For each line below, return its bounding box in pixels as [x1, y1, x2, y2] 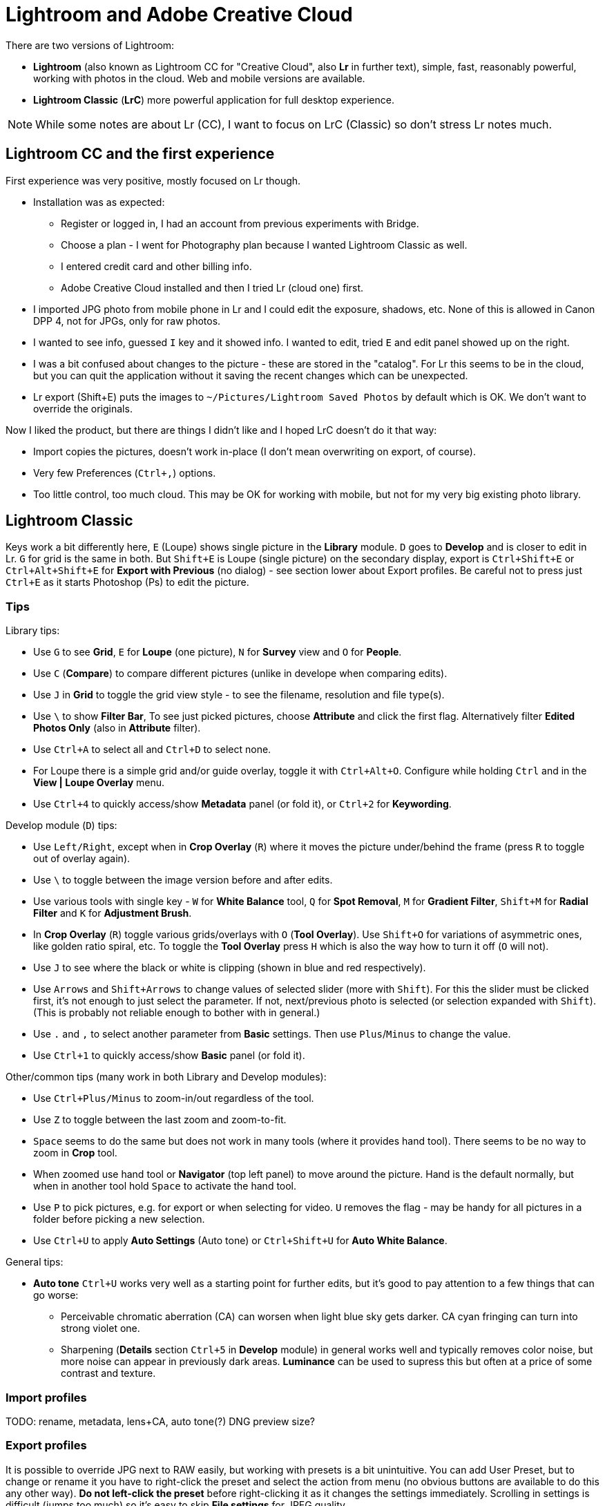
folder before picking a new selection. [33, 1213, 205, 1226]
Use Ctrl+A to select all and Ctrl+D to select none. [33, 743, 271, 756]
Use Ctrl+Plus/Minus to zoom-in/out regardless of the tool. [33, 1092, 314, 1105]
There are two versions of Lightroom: [6, 39, 175, 51]
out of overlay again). [33, 852, 131, 865]
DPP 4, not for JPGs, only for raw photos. [33, 314, 221, 327]
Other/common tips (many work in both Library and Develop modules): [6, 1071, 327, 1083]
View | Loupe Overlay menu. [33, 776, 165, 789]
